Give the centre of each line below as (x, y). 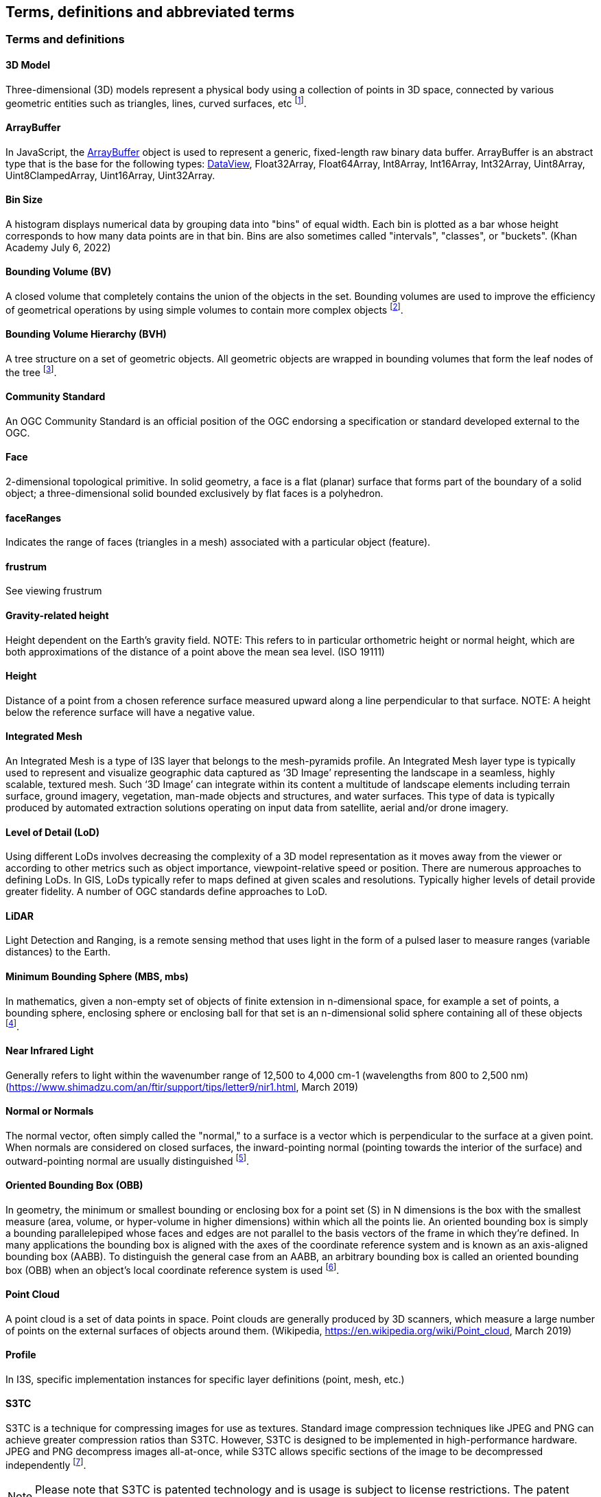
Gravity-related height (57, 615)
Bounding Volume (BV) (59, 272)
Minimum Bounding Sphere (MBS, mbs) (97, 977)
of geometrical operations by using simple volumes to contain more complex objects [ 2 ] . (204, 309)
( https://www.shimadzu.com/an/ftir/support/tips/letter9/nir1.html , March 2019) (182, 1087)
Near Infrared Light (50, 1050)
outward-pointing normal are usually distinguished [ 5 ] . (127, 1160)
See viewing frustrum (54, 591)
